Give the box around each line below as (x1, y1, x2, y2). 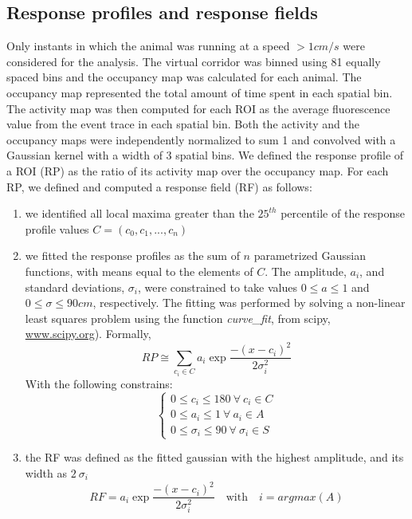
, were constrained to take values (137, 278, 298, 295)
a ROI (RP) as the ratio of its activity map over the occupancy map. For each (6, 162, 389, 179)
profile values (25, 220, 89, 237)
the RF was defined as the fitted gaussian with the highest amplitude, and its (25, 449, 404, 466)
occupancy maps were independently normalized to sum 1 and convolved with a (6, 131, 396, 147)
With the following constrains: (25, 375, 173, 391)
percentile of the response (281, 205, 405, 222)
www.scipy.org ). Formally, (25, 325, 151, 342)
